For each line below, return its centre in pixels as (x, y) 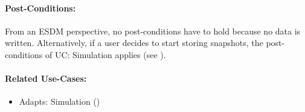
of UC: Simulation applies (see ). (105, 54)
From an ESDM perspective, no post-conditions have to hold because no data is (153, 31)
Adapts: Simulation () (59, 101)
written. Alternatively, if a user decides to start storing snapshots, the (134, 43)
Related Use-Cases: (46, 78)
